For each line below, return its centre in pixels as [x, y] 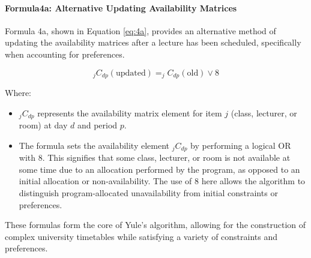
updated [131, 73]
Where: [18, 93]
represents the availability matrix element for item [130, 112]
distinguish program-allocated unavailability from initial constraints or [148, 192]
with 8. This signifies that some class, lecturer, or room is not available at [155, 157]
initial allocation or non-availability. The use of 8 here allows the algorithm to [162, 181]
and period [97, 125]
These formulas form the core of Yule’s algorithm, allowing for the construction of [155, 225]
